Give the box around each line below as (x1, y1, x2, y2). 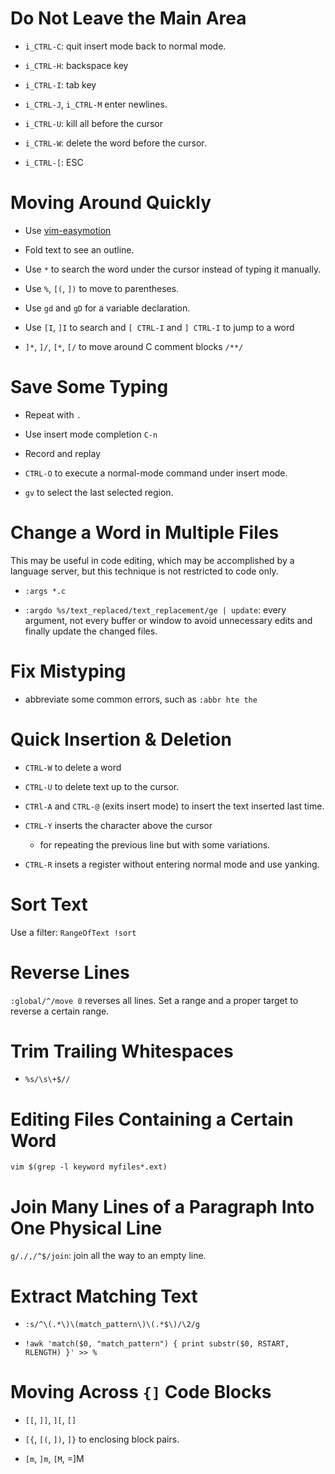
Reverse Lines (10, 961, 130, 984)
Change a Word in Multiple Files (10, 522, 280, 544)
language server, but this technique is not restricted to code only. (10, 565, 279, 577)
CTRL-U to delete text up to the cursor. (24, 780, 180, 792)
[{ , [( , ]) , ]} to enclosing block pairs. (24, 1433, 180, 1446)
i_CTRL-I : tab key (24, 78, 97, 91)
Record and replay (24, 447, 102, 459)
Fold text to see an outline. (24, 243, 135, 256)
